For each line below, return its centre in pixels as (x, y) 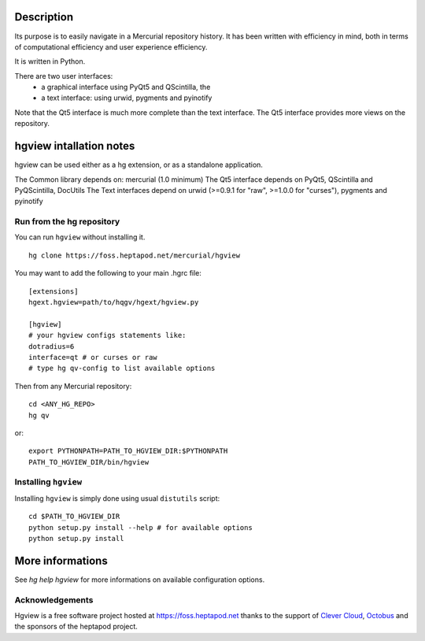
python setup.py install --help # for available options (141, 527)
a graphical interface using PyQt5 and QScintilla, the (126, 87)
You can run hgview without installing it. (80, 237)
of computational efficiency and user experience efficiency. (111, 46)
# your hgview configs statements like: (107, 335)
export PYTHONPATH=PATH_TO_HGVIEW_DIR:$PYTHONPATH (128, 451)
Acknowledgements (54, 600)
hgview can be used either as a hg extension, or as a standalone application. (139, 165)
